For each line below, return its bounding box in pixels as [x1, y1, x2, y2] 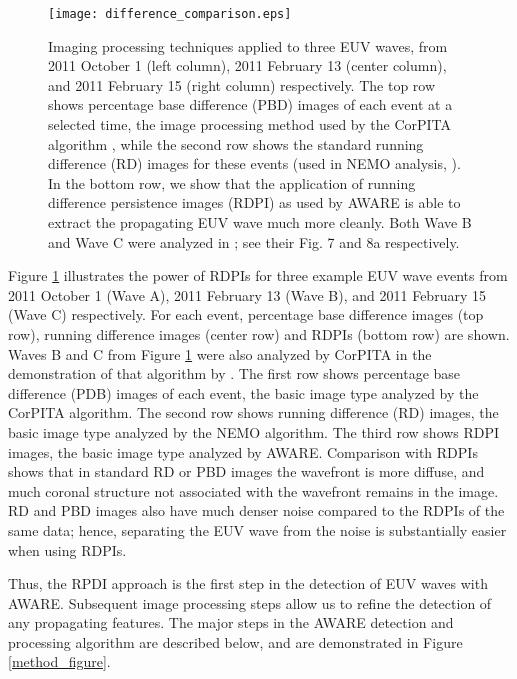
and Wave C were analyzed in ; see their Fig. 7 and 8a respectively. [48, 231, 460, 252]
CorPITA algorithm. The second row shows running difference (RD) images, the [8, 402, 499, 423]
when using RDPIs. [8, 539, 127, 560]
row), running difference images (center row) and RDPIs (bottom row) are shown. [8, 323, 510, 344]
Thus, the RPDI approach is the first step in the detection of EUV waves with [8, 573, 488, 594]
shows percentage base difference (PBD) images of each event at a [48, 94, 453, 115]
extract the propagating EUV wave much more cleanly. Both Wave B [48, 212, 472, 232]
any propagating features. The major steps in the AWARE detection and [8, 612, 454, 633]
